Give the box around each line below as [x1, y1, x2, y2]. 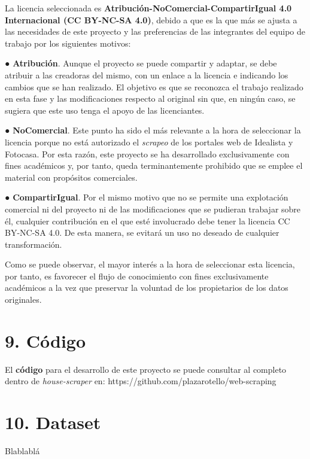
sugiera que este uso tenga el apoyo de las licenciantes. [5, 104, 205, 116]
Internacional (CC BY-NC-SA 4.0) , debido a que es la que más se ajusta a [5, 13, 297, 26]
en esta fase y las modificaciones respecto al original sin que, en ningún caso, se [5, 92, 296, 105]
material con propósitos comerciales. [5, 171, 138, 183]
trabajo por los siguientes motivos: [5, 37, 131, 49]
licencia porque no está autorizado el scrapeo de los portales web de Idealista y [5, 135, 293, 148]
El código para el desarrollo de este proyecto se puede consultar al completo [5, 363, 287, 375]
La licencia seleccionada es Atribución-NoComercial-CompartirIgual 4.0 [5, 2, 292, 14]
